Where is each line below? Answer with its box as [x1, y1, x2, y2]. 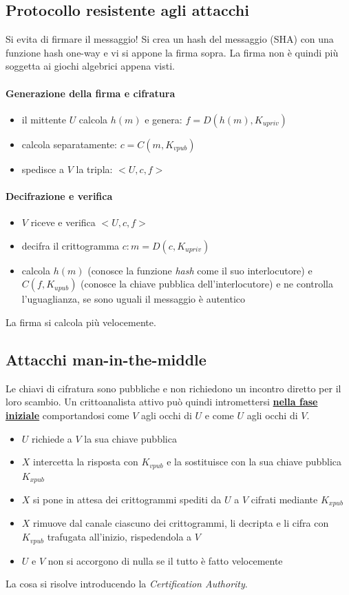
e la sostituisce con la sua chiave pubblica [167, 454, 342, 469]
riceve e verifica [30, 215, 96, 230]
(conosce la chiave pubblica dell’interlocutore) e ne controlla [81, 276, 333, 291]
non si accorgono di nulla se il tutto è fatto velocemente [47, 553, 283, 567]
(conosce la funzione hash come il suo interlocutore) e [87, 263, 313, 277]
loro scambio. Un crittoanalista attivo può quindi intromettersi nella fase [6, 394, 318, 409]
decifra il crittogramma [21, 238, 120, 252]
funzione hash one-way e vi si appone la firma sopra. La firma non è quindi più [6, 45, 339, 59]
